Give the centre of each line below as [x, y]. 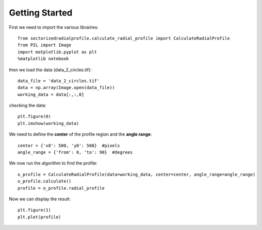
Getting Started [41, 13]
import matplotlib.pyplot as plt [57, 52]
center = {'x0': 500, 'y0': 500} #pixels [69, 145]
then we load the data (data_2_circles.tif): [50, 70]
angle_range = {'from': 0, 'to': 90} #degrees [75, 152]
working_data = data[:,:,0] [51, 94]
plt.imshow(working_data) [49, 123]
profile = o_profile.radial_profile [61, 188]
